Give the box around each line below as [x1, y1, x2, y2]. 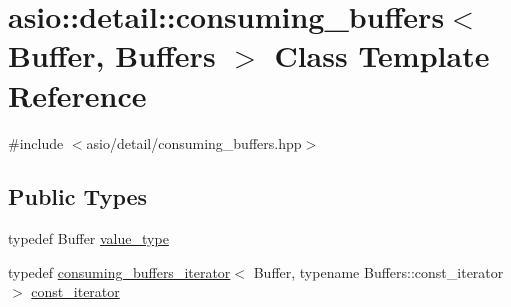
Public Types [8, 181, 148, 212]
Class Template [274, 35, 490, 76]
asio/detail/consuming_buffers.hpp [86, 132, 302, 153]
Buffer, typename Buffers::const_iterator [253, 261, 504, 282]
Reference [8, 74, 147, 115]
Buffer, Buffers [8, 35, 216, 76]
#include [8, 132, 64, 153]
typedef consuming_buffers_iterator [8, 261, 231, 282]
